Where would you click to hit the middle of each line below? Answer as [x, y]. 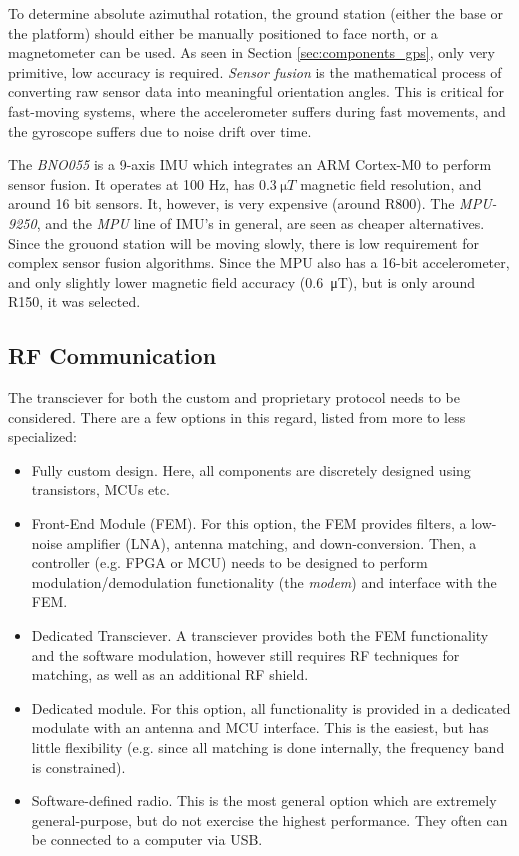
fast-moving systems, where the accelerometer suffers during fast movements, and [257, 110]
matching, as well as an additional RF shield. [170, 674]
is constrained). [78, 766]
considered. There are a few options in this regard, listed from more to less [237, 416]
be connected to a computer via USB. [147, 839]
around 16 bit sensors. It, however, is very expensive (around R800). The [231, 203]
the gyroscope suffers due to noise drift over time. [160, 130]
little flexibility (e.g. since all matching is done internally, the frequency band [268, 747]
